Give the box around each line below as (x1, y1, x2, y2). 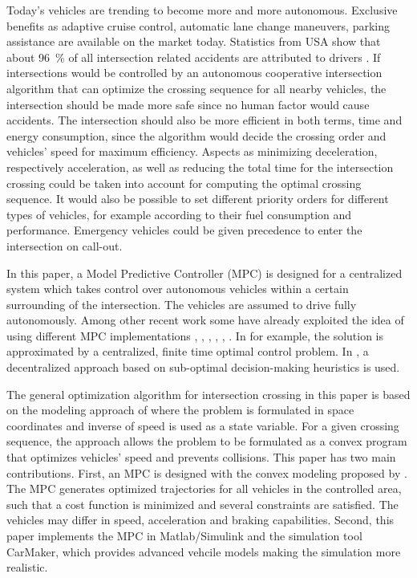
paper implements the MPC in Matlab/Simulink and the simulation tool (6, 527, 362, 543)
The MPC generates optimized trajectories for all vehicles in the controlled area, (6, 480, 402, 497)
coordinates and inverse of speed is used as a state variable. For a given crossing (6, 417, 399, 433)
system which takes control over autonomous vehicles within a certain (6, 280, 349, 297)
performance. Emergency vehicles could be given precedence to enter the (6, 222, 362, 238)
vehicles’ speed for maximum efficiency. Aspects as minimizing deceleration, (6, 143, 378, 160)
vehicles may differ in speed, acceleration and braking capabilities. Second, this (6, 511, 395, 528)
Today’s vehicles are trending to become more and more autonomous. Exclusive (6, 2, 398, 18)
